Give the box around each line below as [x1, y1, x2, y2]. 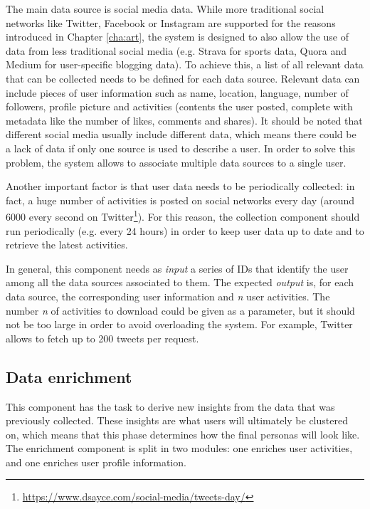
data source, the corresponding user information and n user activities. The [6, 288, 330, 303]
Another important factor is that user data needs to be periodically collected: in [6, 179, 355, 194]
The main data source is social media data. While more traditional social [6, 1, 324, 16]
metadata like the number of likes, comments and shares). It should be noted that [6, 112, 363, 127]
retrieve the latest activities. [6, 237, 128, 252]
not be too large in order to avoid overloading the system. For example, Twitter [6, 317, 353, 332]
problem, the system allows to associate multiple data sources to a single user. [6, 154, 347, 169]
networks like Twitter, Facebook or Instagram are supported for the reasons [6, 15, 336, 30]
